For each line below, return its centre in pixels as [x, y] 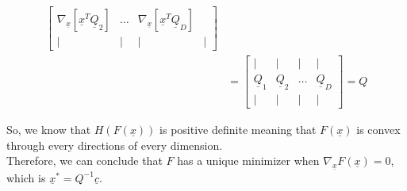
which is [26, 177]
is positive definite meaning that [238, 130]
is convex [378, 130]
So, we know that [49, 130]
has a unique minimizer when [248, 160]
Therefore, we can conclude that [84, 160]
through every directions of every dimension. [115, 145]
